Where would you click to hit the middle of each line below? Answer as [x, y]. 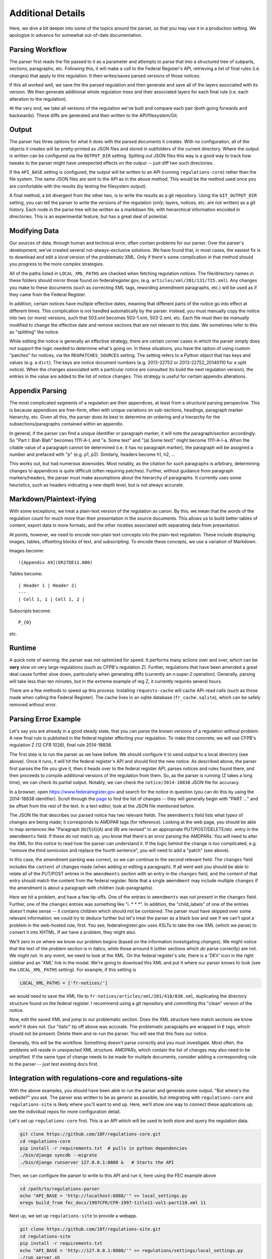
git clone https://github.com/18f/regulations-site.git [90, 1229]
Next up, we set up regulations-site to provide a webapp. [73, 1216]
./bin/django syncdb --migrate [59, 1155]
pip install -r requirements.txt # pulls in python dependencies [104, 1148]
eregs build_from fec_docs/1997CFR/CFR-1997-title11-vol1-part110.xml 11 [113, 1203]
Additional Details [47, 13]
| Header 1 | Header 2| [48, 585]
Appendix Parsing [38, 391]
